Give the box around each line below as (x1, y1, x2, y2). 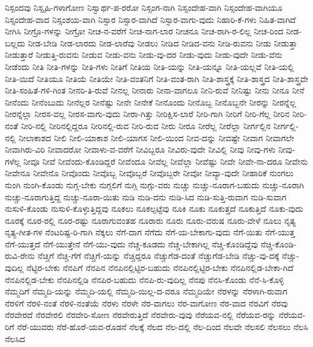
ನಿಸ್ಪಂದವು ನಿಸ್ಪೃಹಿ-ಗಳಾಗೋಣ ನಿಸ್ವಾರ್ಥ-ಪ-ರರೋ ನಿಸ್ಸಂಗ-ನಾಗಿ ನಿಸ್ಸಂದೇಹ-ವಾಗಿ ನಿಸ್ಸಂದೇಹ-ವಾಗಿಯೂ (5, 1, 283, 13)
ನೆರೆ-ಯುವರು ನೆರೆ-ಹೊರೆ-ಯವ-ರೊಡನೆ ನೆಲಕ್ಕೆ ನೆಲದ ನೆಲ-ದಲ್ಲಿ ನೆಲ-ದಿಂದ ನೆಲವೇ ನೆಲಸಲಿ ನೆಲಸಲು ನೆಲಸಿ (17, 320, 308, 333)
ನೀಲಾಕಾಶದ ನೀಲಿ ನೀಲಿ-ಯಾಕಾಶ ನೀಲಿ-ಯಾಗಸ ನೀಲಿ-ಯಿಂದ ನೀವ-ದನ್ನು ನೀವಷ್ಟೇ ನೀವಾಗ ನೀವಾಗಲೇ (19, 131, 294, 144)
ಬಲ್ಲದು (5, 36, 25, 49)
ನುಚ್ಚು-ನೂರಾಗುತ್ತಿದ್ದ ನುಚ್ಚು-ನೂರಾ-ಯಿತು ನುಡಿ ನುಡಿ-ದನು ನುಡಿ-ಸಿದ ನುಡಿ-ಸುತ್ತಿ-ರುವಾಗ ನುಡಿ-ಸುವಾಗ (5, 190, 286, 203)
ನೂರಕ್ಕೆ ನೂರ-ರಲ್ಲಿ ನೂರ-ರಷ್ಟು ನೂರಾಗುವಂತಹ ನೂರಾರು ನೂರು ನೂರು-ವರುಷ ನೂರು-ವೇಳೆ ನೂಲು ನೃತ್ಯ (5, 214, 296, 226)
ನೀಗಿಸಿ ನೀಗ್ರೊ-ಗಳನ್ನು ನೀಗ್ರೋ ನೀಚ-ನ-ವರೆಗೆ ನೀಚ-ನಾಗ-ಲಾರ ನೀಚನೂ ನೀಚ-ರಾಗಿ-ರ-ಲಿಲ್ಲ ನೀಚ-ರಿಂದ (5, 25, 283, 37)
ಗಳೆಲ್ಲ (5, 154, 21, 167)
